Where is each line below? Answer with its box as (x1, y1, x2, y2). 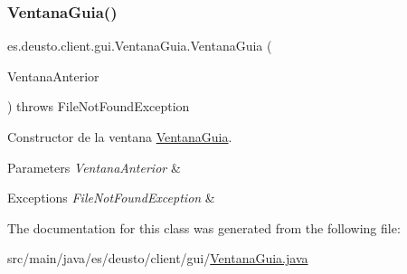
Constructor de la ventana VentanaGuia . (7, 128, 232, 146)
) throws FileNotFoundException (7, 97, 190, 116)
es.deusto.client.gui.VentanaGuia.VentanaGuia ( (7, 36, 272, 55)
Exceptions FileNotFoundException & (7, 188, 215, 207)
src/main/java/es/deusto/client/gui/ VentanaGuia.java (7, 249, 308, 268)
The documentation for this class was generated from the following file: (7, 218, 401, 237)
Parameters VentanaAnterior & (7, 157, 181, 176)
